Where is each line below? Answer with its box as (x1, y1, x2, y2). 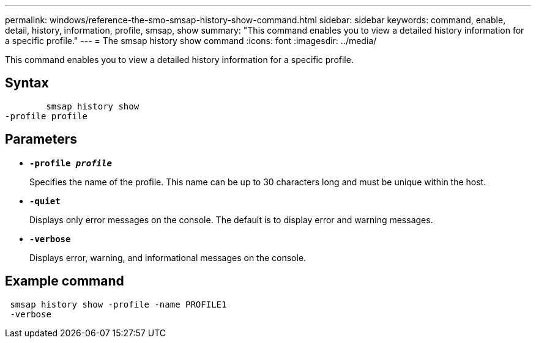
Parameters (5, 131, 77, 147)
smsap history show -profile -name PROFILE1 (10, 299, 227, 309)
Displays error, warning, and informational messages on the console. (29, 252, 307, 263)
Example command (5, 273, 124, 289)
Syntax (5, 75, 49, 91)
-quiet (29, 196, 61, 206)
